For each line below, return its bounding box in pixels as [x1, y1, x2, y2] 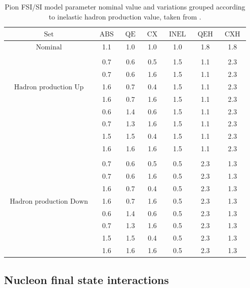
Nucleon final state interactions [4, 272, 169, 287]
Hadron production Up [14, 83, 84, 91]
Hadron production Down [9, 198, 88, 205]
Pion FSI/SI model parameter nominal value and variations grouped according [4, 1, 246, 11]
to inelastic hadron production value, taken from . [48, 11, 202, 21]
